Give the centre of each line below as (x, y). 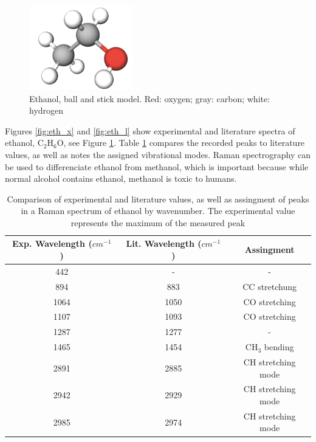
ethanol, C (24, 143)
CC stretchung (270, 286)
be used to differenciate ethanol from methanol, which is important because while (157, 166)
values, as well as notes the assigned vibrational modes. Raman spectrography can (158, 154)
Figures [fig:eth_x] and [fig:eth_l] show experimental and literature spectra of (150, 130)
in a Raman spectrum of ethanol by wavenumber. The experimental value (158, 211)
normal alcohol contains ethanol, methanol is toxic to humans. (121, 178)
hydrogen (46, 110)
